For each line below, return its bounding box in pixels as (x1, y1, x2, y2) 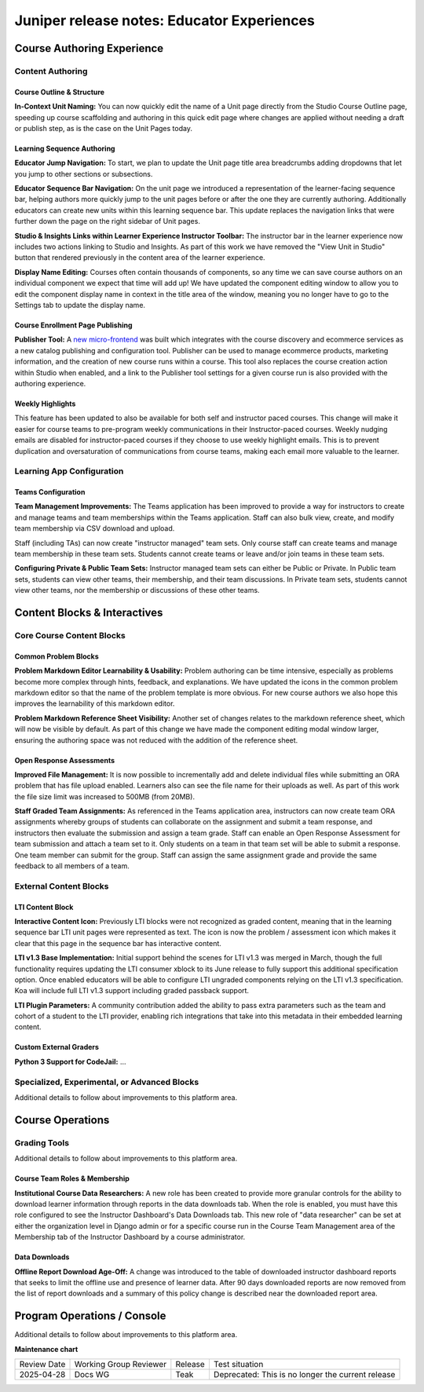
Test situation (213, 1358, 264, 1369)
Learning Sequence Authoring (14, 144, 115, 153)
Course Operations (14, 1113, 110, 1127)
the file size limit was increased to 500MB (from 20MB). (14, 791, 196, 801)
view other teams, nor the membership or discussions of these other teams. (14, 586, 260, 595)
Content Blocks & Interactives (14, 606, 163, 619)
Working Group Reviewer (74, 1358, 167, 1369)
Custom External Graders (14, 1043, 100, 1052)
